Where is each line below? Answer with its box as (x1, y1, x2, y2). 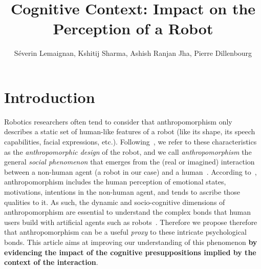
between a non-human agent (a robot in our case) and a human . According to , (4, 166, 257, 177)
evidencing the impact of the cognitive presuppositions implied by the (4, 246, 256, 257)
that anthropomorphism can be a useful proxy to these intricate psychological (4, 226, 247, 237)
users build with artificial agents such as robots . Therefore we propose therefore (4, 216, 257, 227)
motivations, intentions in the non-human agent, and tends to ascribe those (4, 187, 240, 197)
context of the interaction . (4, 257, 98, 267)
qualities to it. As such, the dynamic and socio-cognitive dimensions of (4, 196, 225, 207)
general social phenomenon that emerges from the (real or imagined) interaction (4, 156, 255, 167)
